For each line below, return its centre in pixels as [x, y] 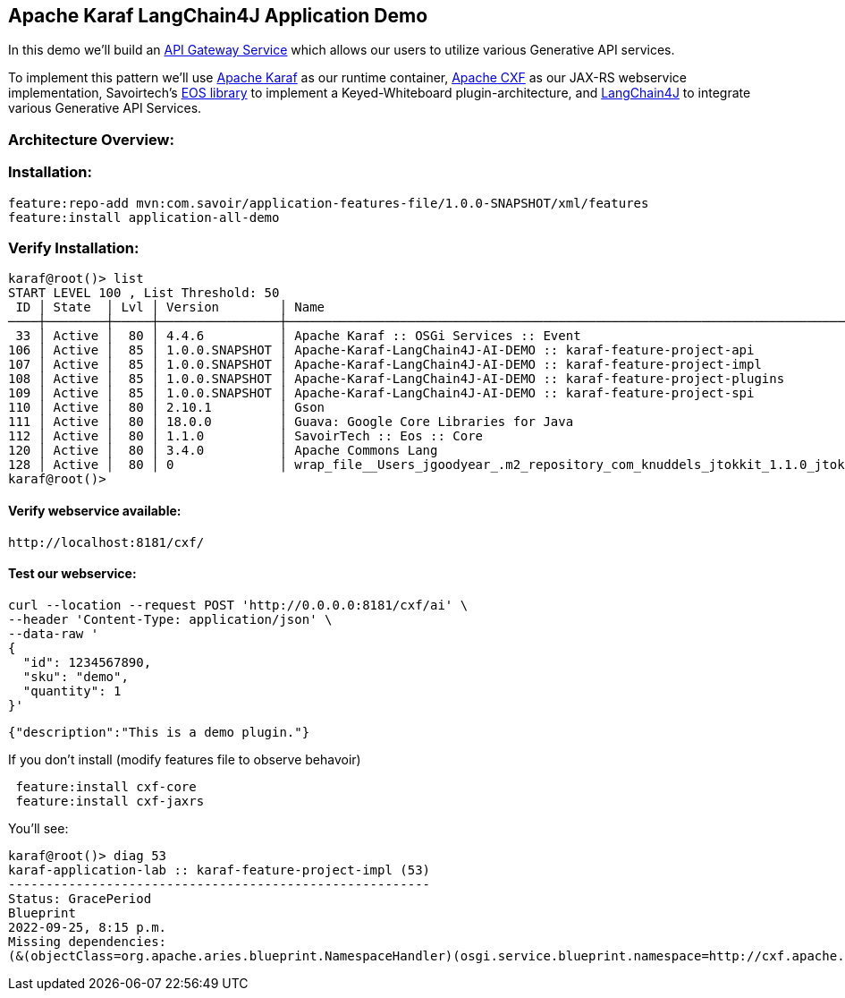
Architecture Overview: [91, 139]
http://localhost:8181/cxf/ [106, 542]
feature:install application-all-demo [144, 217]
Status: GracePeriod [80, 898]
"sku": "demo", [76, 676]
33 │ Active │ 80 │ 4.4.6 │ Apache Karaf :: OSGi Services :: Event [298, 336]
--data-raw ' [54, 633]
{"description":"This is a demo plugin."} [159, 732]
